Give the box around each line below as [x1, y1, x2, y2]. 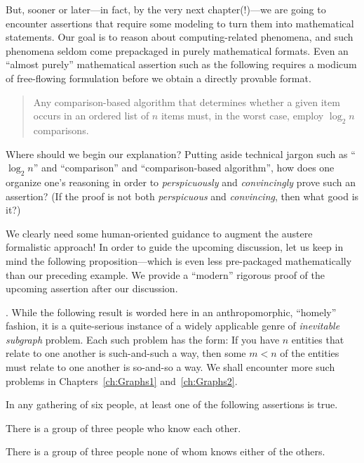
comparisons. [33, 122, 89, 137]
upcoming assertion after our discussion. [6, 281, 178, 296]
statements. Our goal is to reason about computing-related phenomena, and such [6, 30, 353, 44]
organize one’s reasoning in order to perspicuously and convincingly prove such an [6, 174, 356, 189]
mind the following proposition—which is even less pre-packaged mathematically [6, 253, 352, 268]
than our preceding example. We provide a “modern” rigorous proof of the [6, 267, 325, 282]
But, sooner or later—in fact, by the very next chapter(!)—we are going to [6, 2, 326, 16]
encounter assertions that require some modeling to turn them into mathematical [6, 15, 354, 30]
